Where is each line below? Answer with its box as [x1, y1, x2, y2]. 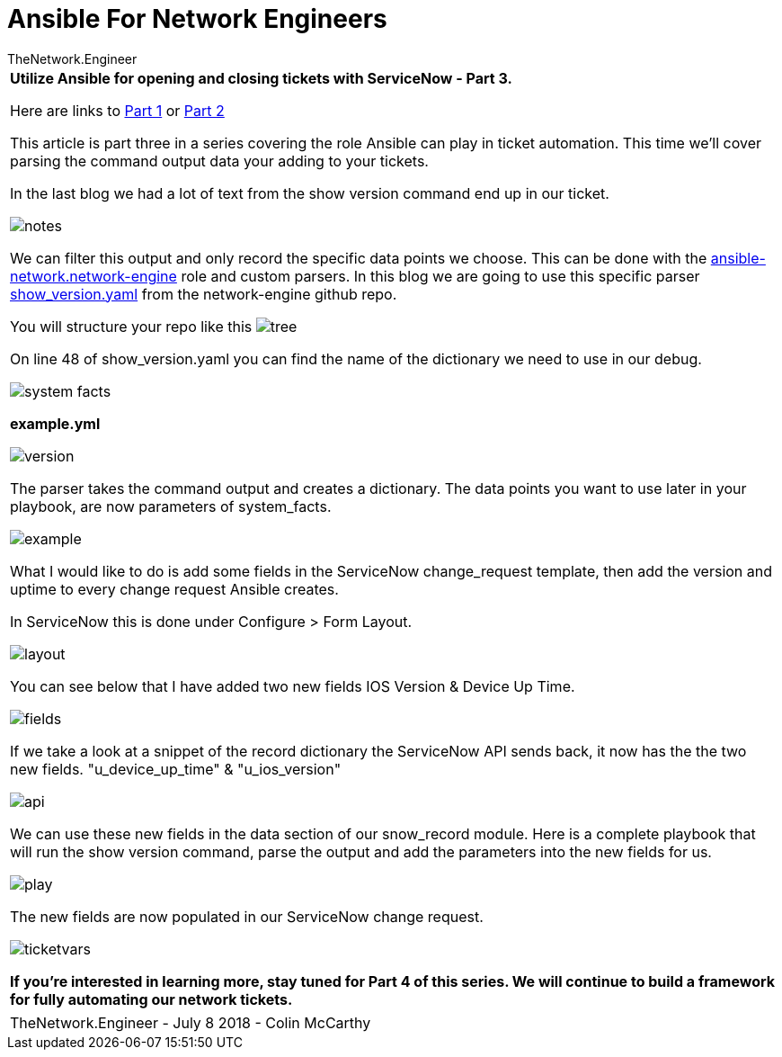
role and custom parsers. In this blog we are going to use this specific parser [181, 266, 700, 285]
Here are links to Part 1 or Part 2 [10, 101, 225, 120]
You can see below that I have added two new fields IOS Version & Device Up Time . [10, 676, 575, 695]
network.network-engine [10, 266, 177, 285]
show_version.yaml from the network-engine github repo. [10, 284, 397, 303]
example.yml [10, 414, 101, 433]
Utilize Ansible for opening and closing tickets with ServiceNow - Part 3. [10, 68, 512, 87]
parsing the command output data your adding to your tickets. [10, 151, 429, 170]
